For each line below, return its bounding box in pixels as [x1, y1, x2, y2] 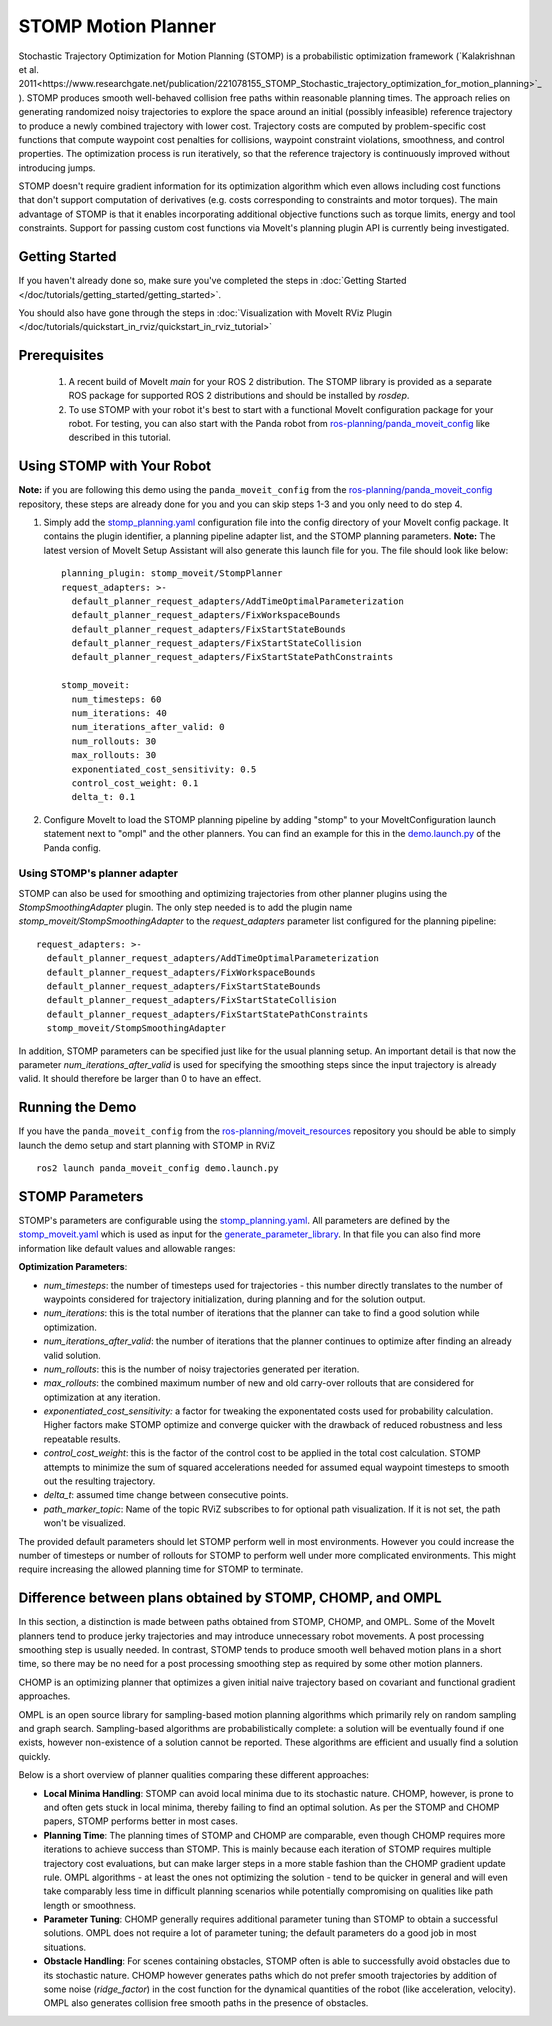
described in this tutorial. [68, 431, 172, 444]
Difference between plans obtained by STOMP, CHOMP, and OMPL [18, 1590, 442, 1607]
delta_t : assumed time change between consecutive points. [43, 1489, 289, 1501]
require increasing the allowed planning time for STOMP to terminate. [18, 1563, 304, 1575]
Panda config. [43, 841, 102, 854]
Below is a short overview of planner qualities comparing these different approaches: [18, 1769, 370, 1781]
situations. [43, 1941, 87, 1953]
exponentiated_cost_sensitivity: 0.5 [71, 763, 257, 775]
